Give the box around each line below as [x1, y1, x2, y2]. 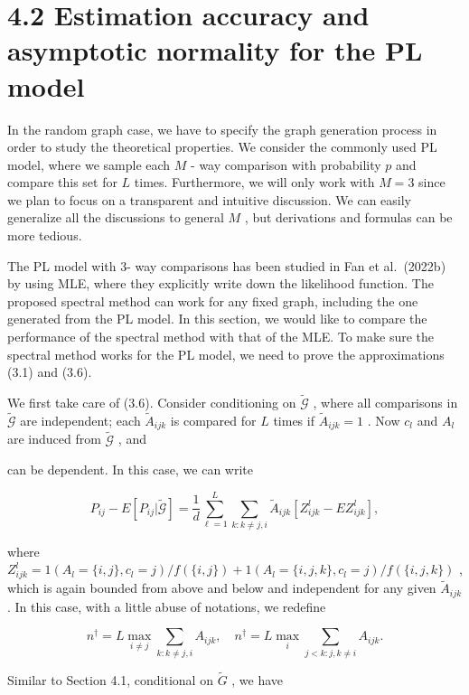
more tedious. [7, 226, 82, 245]
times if [273, 410, 314, 429]
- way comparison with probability [191, 155, 381, 174]
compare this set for [7, 173, 117, 192]
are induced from [7, 429, 101, 448]
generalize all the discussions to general [7, 208, 224, 227]
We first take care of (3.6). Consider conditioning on [7, 393, 296, 412]
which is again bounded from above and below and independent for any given [7, 578, 436, 597]
